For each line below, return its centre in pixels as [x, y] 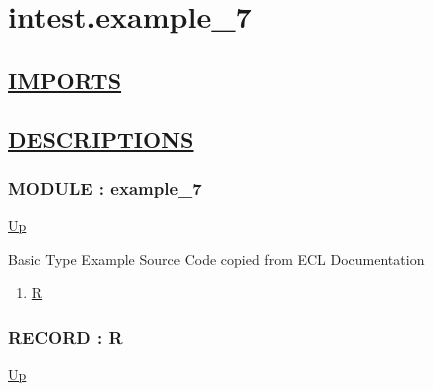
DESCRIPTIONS [101, 138]
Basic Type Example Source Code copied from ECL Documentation [216, 258]
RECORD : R [65, 336]
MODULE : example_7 [105, 187]
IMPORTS [65, 79]
